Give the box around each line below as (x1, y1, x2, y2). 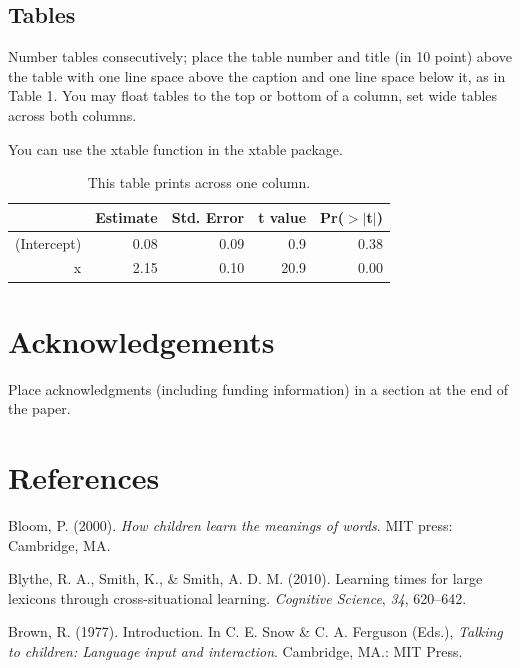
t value (258, 206, 307, 227)
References (8, 457, 160, 498)
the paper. (8, 398, 71, 419)
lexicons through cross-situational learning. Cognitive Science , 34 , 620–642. (8, 587, 467, 608)
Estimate (95, 206, 158, 227)
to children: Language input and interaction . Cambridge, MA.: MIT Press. (8, 640, 463, 661)
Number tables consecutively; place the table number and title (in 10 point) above (8, 46, 512, 67)
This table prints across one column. (87, 172, 311, 193)
